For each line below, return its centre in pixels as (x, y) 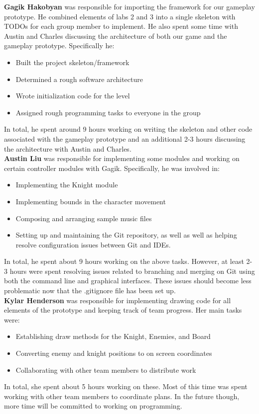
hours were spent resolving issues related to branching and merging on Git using (132, 271)
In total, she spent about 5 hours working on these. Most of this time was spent (126, 386)
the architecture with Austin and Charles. (68, 148)
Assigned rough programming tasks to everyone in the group (108, 112)
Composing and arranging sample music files (84, 218)
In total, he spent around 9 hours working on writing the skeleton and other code (128, 129)
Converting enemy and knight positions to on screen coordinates (114, 353)
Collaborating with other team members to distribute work (106, 370)
